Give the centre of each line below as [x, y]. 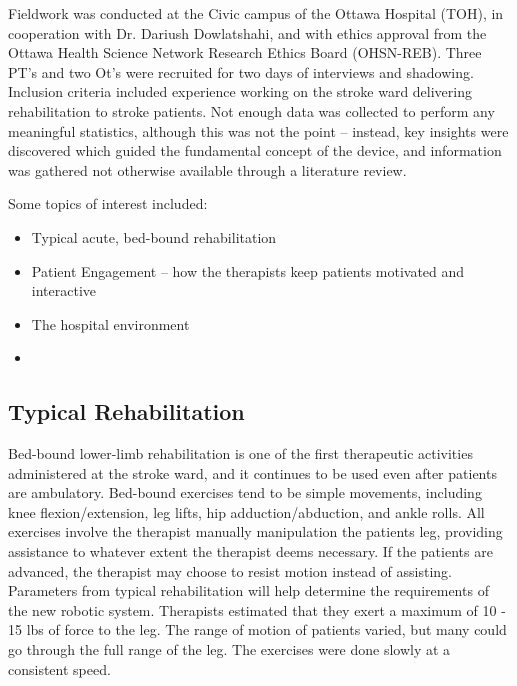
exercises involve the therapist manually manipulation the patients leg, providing [255, 531]
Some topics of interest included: [108, 203]
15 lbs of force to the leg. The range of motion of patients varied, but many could [257, 629]
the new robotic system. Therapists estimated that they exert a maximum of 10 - [257, 609]
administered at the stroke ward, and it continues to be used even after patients [252, 472]
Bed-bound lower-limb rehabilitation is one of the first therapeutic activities [240, 453]
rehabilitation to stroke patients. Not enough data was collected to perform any [251, 110]
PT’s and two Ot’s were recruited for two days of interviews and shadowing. [241, 71]
